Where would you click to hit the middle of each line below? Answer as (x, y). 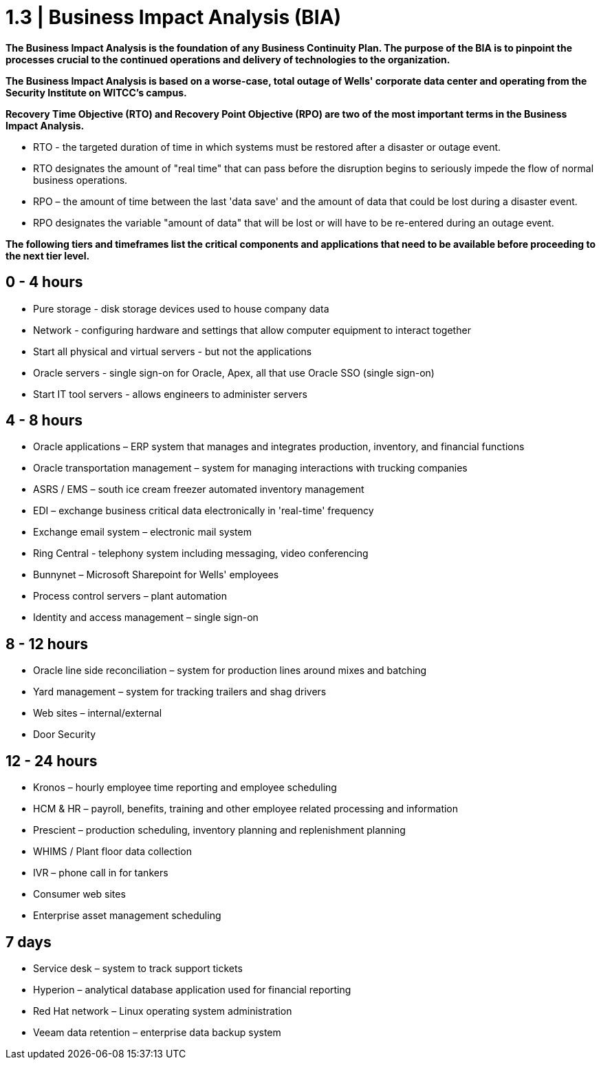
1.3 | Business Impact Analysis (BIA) (174, 17)
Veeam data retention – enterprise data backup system (157, 1032)
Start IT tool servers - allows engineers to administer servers (170, 394)
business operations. (80, 180)
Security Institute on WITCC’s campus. (96, 92)
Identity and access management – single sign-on (146, 618)
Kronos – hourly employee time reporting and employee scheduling (185, 788)
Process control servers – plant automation (130, 596)
